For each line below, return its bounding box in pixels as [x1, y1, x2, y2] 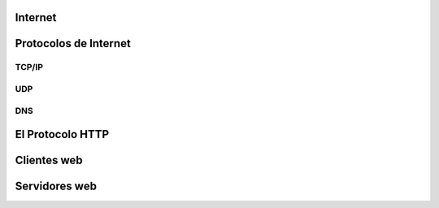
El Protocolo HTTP [15, 128, 110, 141]
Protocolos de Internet [15, 37, 132, 50]
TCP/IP [15, 62, 44, 73]
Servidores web [15, 180, 98, 193]
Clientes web [15, 154, 83, 167]
